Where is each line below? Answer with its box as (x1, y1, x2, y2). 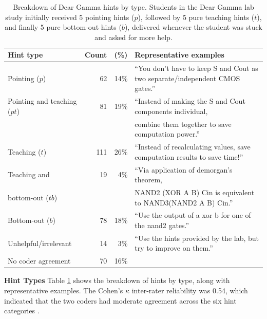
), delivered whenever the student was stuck (124, 22, 262, 32)
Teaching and (8, 169, 50, 180)
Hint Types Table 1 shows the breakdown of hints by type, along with (4, 275, 230, 286)
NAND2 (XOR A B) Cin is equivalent (135, 187, 255, 197)
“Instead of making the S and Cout (135, 96, 245, 106)
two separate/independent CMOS (135, 72, 240, 83)
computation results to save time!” (135, 151, 243, 162)
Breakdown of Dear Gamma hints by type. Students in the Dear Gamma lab (13, 2, 254, 12)
